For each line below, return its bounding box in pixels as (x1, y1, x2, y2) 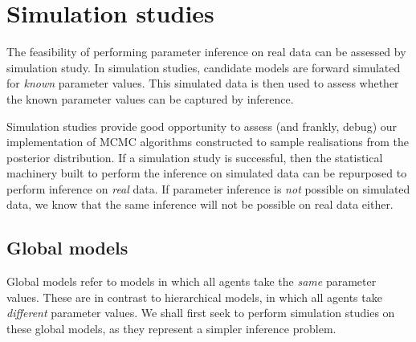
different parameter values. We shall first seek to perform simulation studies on (6, 304, 395, 321)
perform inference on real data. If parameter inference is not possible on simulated (6, 180, 410, 197)
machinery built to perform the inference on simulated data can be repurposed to (6, 165, 407, 181)
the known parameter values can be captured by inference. (6, 90, 294, 107)
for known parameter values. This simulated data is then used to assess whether (6, 75, 399, 92)
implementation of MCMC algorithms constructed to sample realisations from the (6, 133, 410, 150)
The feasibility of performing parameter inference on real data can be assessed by (6, 43, 406, 60)
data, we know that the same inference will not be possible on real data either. (6, 196, 394, 213)
